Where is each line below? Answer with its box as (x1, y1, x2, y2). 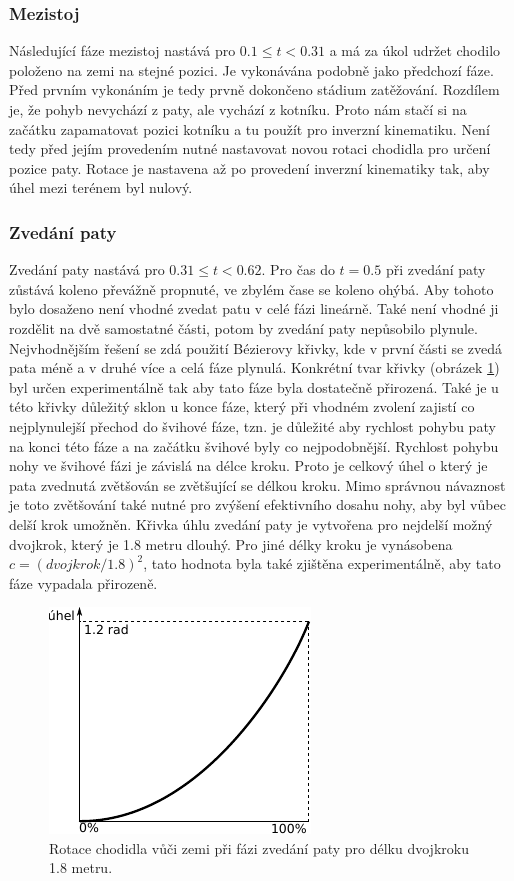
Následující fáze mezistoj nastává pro (9, 40, 236, 61)
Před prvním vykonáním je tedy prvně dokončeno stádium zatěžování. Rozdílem (9, 79, 500, 100)
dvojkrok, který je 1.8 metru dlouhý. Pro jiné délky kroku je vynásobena (9, 533, 453, 554)
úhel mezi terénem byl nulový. (9, 177, 193, 198)
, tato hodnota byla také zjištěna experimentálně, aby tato (143, 553, 501, 574)
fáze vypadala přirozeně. (9, 572, 158, 593)
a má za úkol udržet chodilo (329, 40, 501, 61)
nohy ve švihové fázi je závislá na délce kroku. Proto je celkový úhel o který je (9, 455, 488, 476)
